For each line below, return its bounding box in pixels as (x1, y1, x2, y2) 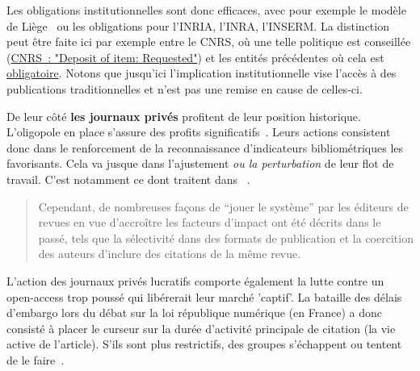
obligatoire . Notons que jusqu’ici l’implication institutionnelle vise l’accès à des (6, 65, 397, 81)
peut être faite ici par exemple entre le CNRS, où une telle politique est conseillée (6, 33, 411, 50)
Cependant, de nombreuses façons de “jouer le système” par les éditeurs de (38, 198, 409, 215)
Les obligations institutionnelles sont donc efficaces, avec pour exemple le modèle (6, 2, 406, 18)
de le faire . (6, 351, 65, 368)
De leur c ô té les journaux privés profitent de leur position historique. (6, 107, 361, 124)
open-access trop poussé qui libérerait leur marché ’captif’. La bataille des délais (6, 288, 402, 305)
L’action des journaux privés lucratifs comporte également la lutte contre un (6, 272, 384, 289)
